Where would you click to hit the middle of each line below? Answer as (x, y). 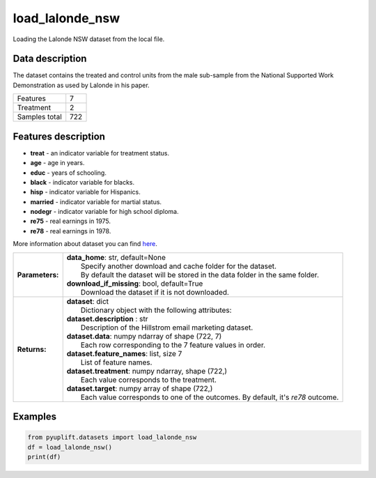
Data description (50, 59)
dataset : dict (88, 301)
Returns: (32, 349)
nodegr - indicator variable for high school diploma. (104, 212)
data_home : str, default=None (116, 257)
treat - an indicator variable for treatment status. (100, 153)
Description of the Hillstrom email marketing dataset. (167, 327)
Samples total (39, 117)
